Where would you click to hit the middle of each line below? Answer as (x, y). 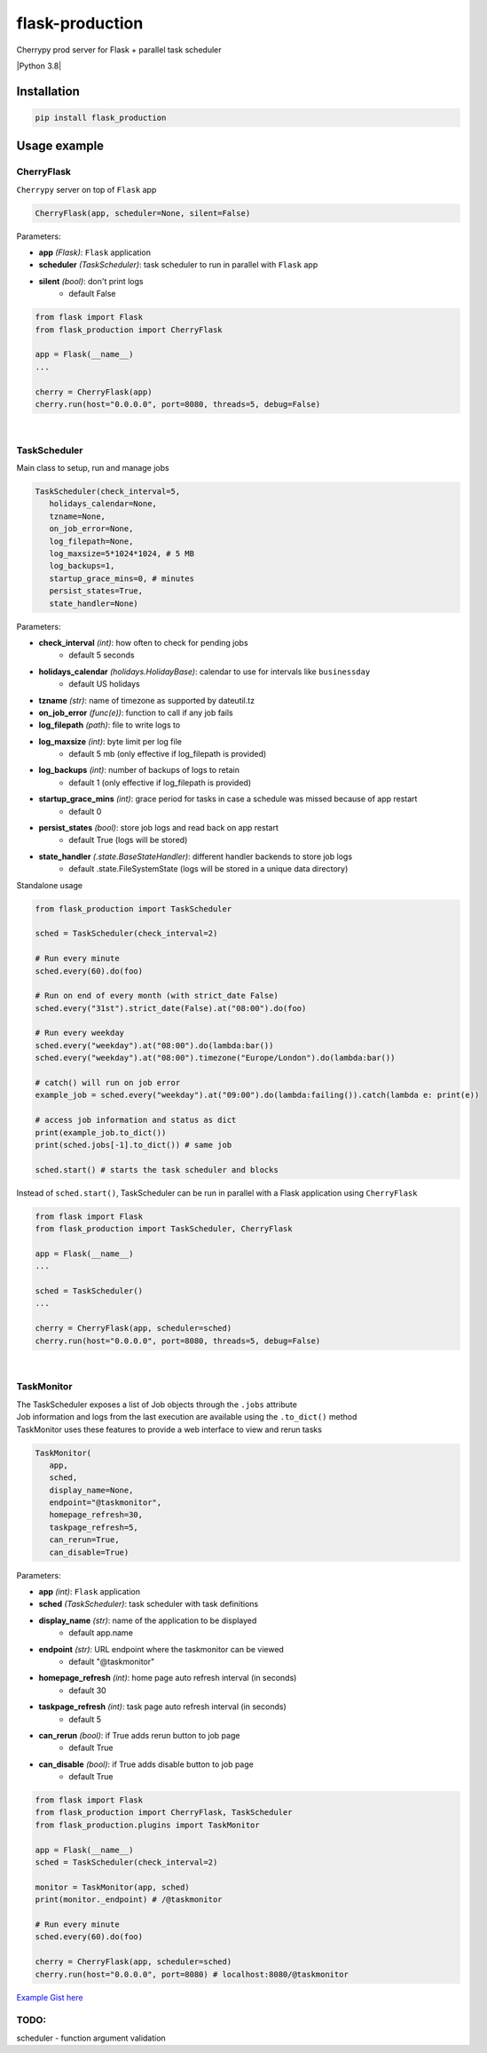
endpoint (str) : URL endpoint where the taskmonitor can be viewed (161, 1649)
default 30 (87, 1690)
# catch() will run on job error (108, 1083)
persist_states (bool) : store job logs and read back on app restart (158, 828)
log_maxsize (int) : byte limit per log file (110, 741)
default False (92, 294)
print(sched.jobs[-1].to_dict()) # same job (134, 1145)
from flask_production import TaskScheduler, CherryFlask (164, 1229)
